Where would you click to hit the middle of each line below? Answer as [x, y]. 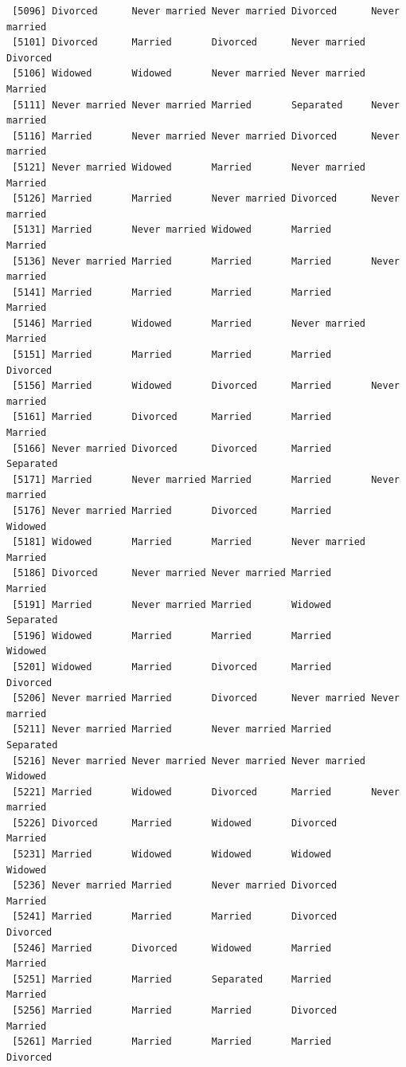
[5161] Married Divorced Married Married [172, 417]
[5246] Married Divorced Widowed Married [172, 948]
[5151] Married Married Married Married [172, 355]
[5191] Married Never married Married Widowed [172, 604]
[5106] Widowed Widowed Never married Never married [189, 74]
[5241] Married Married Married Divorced [175, 917]
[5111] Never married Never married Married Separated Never [206, 105]
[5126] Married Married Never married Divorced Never [206, 199]
